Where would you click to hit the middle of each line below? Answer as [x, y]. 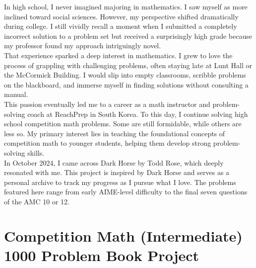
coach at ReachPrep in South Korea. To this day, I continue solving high [138, 114]
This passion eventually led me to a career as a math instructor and [107, 104]
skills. [36, 152]
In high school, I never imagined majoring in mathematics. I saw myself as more [126, 6]
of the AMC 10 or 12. [37, 201]
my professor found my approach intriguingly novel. [83, 45]
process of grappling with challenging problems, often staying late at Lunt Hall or [128, 65]
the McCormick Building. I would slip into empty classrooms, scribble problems [125, 75]
